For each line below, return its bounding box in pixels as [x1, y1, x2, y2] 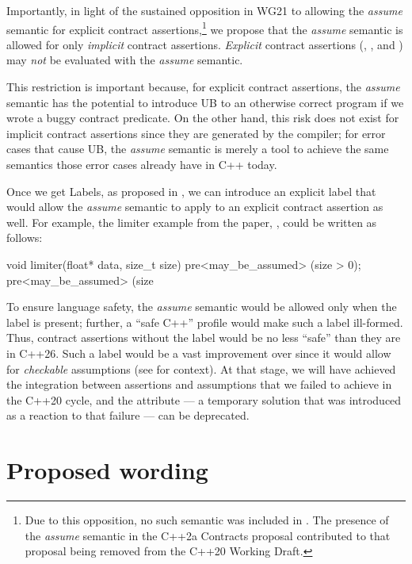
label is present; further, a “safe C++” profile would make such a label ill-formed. [6, 313, 403, 330]
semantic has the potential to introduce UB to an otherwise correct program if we [6, 94, 404, 110]
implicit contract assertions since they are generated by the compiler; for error [6, 125, 386, 141]
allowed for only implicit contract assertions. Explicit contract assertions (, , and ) [6, 36, 403, 52]
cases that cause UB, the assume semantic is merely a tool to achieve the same [6, 140, 389, 157]
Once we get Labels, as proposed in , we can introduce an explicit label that [6, 182, 376, 199]
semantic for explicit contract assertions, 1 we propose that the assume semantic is [6, 18, 403, 37]
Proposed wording [6, 454, 208, 486]
